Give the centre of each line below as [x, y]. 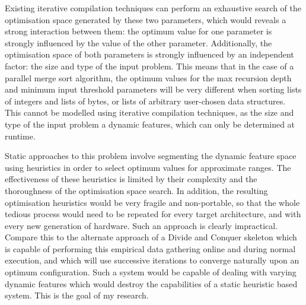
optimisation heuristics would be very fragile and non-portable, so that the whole [152, 202]
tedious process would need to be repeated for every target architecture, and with [153, 214]
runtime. [20, 136]
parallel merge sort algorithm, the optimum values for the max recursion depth [148, 77]
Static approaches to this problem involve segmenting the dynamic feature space [151, 156]
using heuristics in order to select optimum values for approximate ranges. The [148, 167]
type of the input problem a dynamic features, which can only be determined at [150, 124]
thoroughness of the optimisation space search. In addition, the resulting [136, 190]
